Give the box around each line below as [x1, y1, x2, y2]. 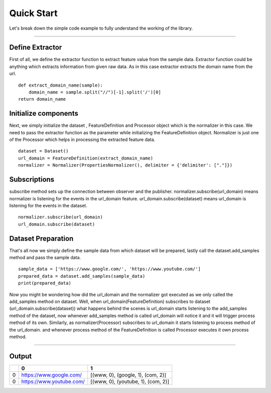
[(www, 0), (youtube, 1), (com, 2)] [90, 378, 170, 385]
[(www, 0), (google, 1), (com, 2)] [90, 371, 167, 378]
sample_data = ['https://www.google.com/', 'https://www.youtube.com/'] [18, 266, 201, 272]
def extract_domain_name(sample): [18, 82, 103, 88]
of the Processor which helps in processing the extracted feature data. [9, 136, 156, 143]
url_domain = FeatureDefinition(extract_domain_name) [18, 155, 153, 161]
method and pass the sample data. [9, 255, 81, 261]
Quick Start [9, 8, 58, 19]
